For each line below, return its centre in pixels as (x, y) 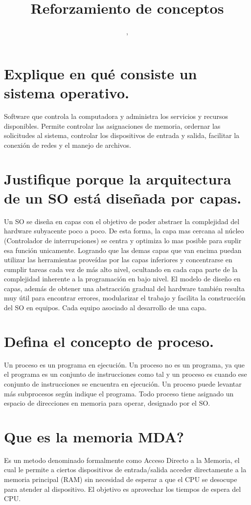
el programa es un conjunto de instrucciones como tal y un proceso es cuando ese (125, 374)
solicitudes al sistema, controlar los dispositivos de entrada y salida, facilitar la (122, 135)
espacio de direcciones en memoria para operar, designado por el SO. (107, 403)
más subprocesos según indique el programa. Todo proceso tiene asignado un (119, 393)
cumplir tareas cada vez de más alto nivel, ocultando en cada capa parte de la (121, 269)
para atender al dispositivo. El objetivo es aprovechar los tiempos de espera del (123, 489)
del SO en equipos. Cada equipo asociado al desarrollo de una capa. (105, 308)
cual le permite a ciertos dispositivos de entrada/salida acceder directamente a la (125, 470)
